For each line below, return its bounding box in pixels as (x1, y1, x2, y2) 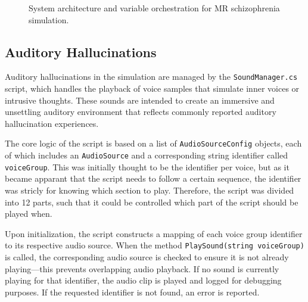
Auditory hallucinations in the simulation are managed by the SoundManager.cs (5, 70, 298, 83)
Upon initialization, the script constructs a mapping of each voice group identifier (5, 227, 303, 239)
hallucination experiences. (5, 117, 99, 129)
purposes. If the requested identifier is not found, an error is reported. (5, 285, 260, 298)
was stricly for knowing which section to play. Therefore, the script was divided (5, 183, 294, 196)
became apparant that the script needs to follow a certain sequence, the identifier (5, 172, 301, 185)
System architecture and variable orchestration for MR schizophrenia (29, 2, 280, 14)
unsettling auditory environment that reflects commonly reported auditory (5, 105, 276, 118)
